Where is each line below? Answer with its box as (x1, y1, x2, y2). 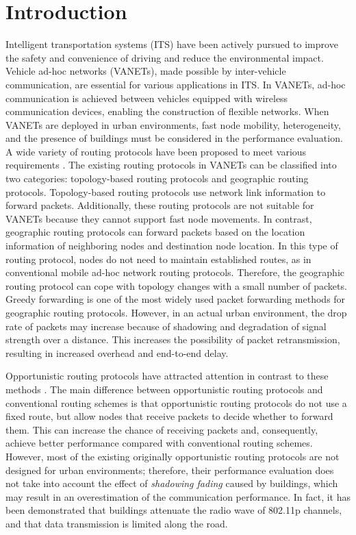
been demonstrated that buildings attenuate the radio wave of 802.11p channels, (5, 503, 342, 517)
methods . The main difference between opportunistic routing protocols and (5, 382, 323, 396)
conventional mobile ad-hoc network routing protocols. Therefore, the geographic (5, 265, 344, 279)
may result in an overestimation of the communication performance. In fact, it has (5, 489, 351, 503)
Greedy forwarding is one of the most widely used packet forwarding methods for (5, 292, 346, 306)
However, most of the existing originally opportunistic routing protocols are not (5, 449, 340, 463)
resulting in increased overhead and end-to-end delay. (5, 345, 229, 360)
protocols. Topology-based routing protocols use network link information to (5, 184, 326, 199)
